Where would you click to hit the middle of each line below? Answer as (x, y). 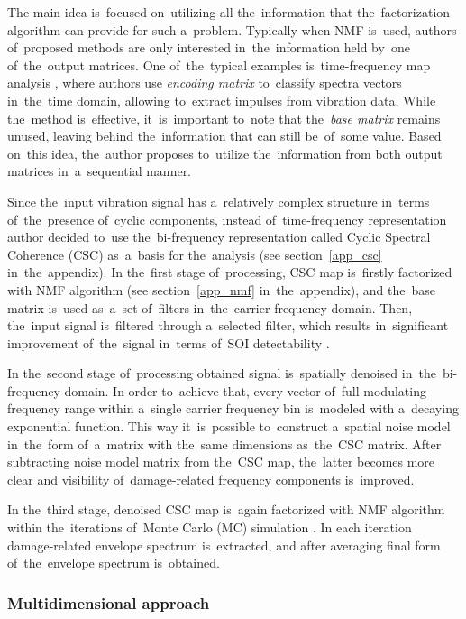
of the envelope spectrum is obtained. (114, 563)
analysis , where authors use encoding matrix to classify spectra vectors (205, 83)
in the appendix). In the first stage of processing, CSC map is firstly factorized (230, 272)
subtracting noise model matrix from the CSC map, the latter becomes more (221, 462)
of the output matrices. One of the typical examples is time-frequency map (219, 65)
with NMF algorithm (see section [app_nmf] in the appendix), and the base (221, 289)
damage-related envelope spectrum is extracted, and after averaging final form (224, 545)
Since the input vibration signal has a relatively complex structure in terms (219, 201)
